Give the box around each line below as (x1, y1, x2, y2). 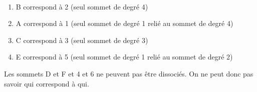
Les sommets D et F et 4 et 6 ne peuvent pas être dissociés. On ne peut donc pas (4, 68, 253, 78)
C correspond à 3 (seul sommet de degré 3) (16, 34, 148, 45)
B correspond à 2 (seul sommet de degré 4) (16, 1, 148, 11)
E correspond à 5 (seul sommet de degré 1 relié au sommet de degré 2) (16, 51, 233, 62)
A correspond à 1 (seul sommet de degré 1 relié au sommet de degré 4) (16, 18, 233, 28)
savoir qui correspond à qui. (4, 78, 89, 88)
